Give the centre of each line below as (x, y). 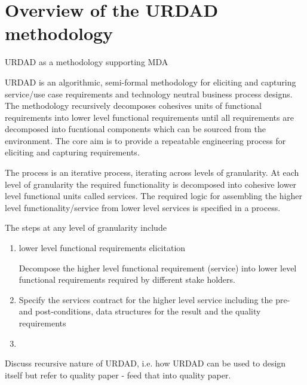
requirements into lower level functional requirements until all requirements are (149, 117)
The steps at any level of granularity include (86, 227)
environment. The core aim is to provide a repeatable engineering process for (145, 140)
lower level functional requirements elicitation (102, 248)
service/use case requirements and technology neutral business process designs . (149, 94)
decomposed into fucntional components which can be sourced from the (136, 129)
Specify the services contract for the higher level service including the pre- (154, 299)
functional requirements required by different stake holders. (127, 279)
